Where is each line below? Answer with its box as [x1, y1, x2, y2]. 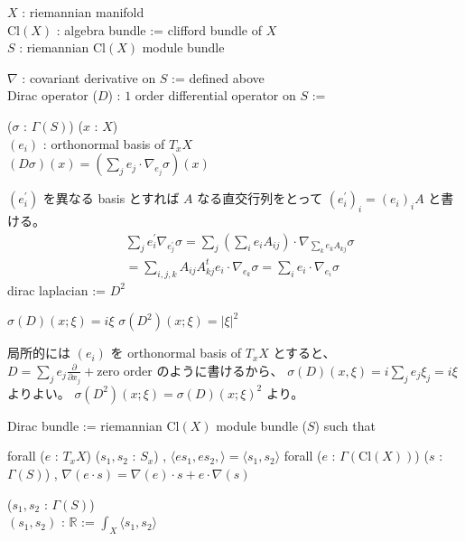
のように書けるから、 [156, 360, 284, 379]
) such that [314, 415, 376, 434]
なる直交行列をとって [197, 189, 323, 208]
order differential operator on [135, 86, 296, 105]
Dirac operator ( [7, 86, 98, 105]
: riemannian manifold [22, 3, 144, 21]
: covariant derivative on [22, 68, 156, 87]
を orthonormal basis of [110, 343, 242, 362]
